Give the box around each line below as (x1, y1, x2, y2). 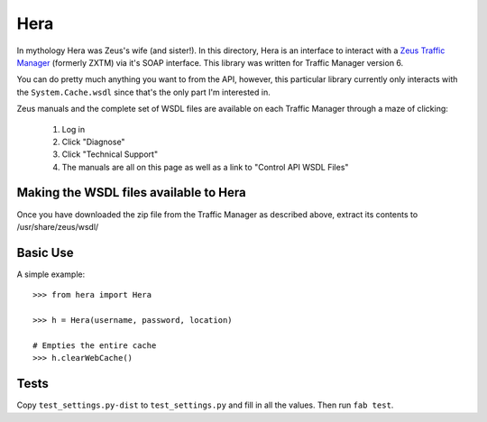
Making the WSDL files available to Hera (16, 185, 247, 200)
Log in (61, 124, 86, 134)
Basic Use (16, 244, 74, 261)
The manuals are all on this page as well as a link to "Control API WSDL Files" (61, 161, 349, 172)
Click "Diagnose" (61, 136, 125, 147)
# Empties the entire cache (32, 340, 157, 351)
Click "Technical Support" (61, 149, 158, 160)
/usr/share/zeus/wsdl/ (16, 221, 99, 232)
